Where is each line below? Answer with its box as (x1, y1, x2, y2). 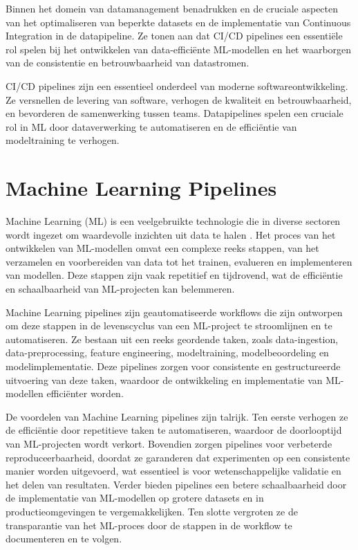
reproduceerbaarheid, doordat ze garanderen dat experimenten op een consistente (6, 450, 350, 464)
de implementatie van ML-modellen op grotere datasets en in (6, 491, 264, 505)
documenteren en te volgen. (6, 531, 122, 546)
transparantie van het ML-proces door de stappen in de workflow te (6, 517, 292, 532)
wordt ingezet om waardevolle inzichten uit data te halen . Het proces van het (6, 227, 336, 241)
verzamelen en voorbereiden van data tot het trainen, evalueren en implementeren (6, 254, 352, 268)
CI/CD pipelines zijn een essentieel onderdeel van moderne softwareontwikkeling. (6, 78, 348, 93)
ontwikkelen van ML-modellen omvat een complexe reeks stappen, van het (6, 241, 319, 255)
